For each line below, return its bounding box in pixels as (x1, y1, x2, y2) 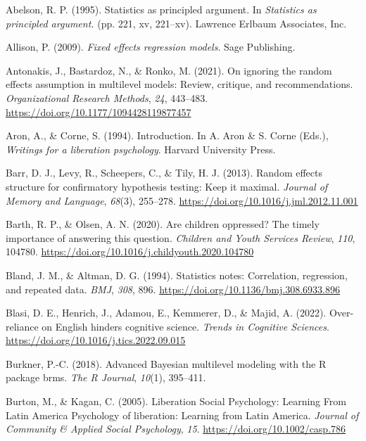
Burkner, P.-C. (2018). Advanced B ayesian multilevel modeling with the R (6, 356, 327, 371)
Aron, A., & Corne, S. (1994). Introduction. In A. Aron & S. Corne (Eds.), (6, 128, 329, 143)
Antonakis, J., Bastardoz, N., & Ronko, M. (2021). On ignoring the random (6, 63, 332, 77)
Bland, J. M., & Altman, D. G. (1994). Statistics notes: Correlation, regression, (6, 267, 348, 282)
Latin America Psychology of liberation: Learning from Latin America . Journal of (6, 407, 359, 422)
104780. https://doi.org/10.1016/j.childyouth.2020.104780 (6, 244, 254, 259)
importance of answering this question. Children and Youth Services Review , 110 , (6, 230, 355, 245)
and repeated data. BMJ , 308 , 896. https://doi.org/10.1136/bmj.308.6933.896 (6, 281, 340, 296)
